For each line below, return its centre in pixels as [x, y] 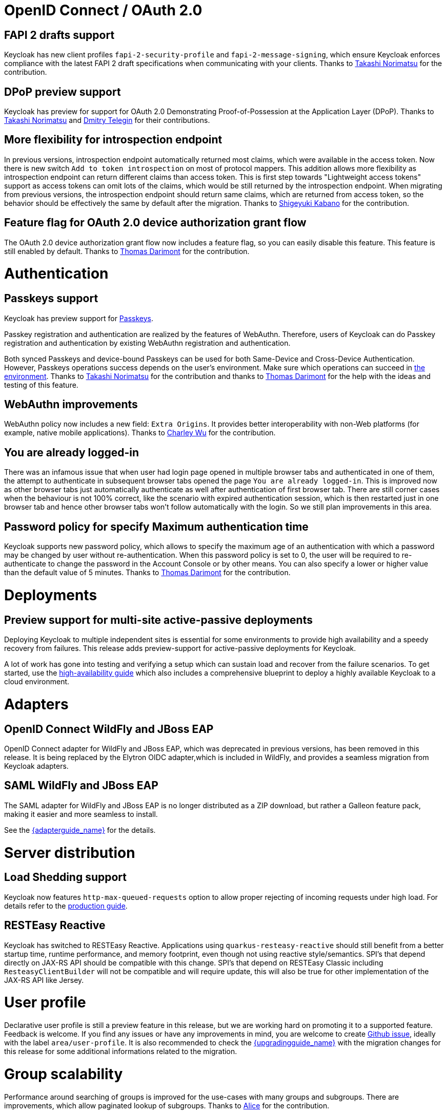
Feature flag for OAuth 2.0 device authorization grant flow [155, 223]
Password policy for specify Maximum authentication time [156, 527]
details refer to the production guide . [66, 906]
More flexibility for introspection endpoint [113, 140]
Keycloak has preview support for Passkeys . [79, 318]
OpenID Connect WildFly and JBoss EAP [109, 729]
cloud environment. [37, 682]
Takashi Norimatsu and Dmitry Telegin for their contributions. [107, 120]
